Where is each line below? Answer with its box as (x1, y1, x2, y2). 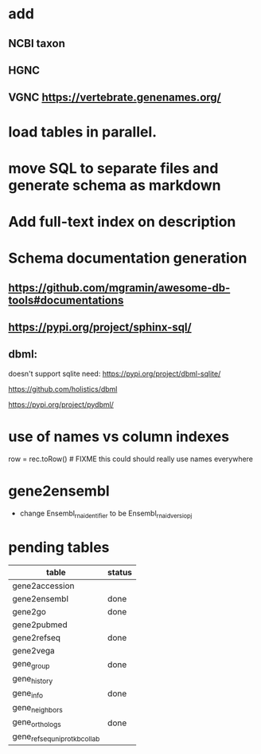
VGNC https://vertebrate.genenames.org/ (8, 91, 221, 105)
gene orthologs (12, 716, 61, 729)
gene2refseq (12, 632, 61, 643)
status (107, 567, 133, 578)
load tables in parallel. (8, 123, 158, 140)
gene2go (12, 606, 46, 618)
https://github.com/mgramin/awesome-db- (8, 281, 231, 294)
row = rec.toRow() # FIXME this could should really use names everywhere (8, 454, 253, 464)
